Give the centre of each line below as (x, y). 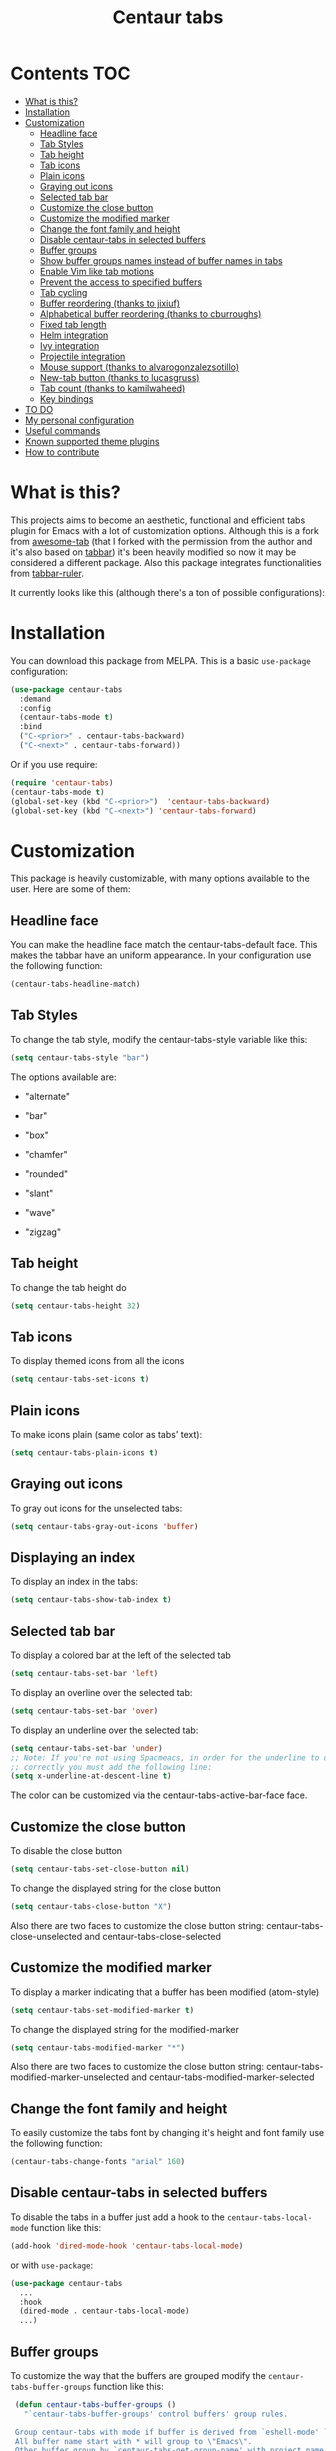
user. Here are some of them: (70, 889)
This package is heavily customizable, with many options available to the (160, 878)
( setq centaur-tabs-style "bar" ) (80, 1057)
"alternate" (47, 1096)
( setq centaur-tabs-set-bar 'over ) (84, 1711)
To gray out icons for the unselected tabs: (96, 1508)
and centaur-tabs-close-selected (153, 1936)
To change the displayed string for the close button (116, 1888)
